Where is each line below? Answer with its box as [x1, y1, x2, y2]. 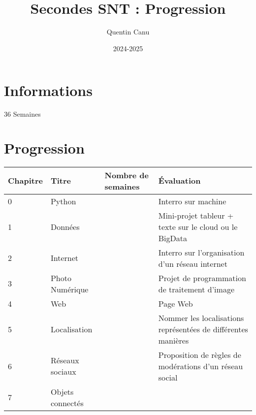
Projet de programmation [158, 272, 246, 284]
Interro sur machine [158, 195, 226, 207]
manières [158, 334, 189, 346]
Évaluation [158, 175, 201, 187]
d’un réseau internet [158, 257, 227, 269]
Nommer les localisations [158, 312, 244, 323]
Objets [50, 385, 74, 397]
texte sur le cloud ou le [158, 221, 238, 232]
